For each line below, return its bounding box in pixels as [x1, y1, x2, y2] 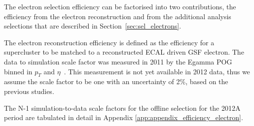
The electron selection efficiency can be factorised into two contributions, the [4, 1, 236, 11]
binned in [4, 66, 33, 76]
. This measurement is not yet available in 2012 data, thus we [64, 66, 250, 76]
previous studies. [4, 86, 54, 96]
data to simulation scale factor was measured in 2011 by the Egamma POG [4, 56, 232, 66]
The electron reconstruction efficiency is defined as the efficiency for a [4, 37, 215, 47]
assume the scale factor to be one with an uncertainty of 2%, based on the [4, 76, 228, 87]
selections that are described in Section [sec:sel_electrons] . [4, 21, 181, 31]
